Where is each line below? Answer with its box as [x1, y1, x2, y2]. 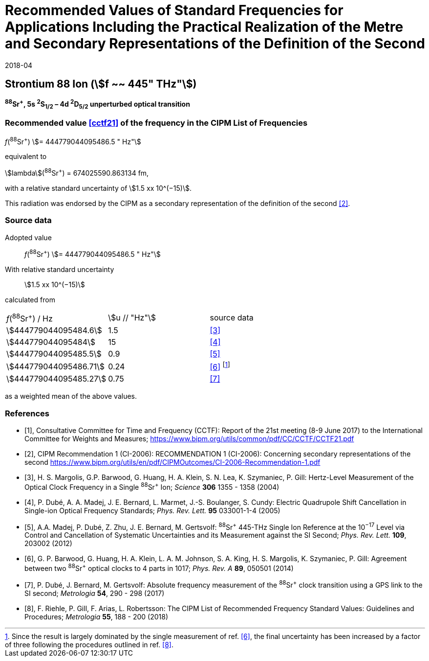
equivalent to [5, 152, 47, 161]
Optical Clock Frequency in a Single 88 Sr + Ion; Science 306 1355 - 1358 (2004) [24, 481, 279, 491]
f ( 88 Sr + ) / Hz [6, 312, 53, 323]
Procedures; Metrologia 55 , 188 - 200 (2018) [24, 612, 169, 621]
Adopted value [5, 233, 52, 242]
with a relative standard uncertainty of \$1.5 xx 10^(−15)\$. [5, 184, 192, 193]
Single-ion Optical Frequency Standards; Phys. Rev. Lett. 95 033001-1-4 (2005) [24, 506, 280, 515]
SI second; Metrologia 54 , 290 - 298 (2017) [24, 589, 165, 597]
